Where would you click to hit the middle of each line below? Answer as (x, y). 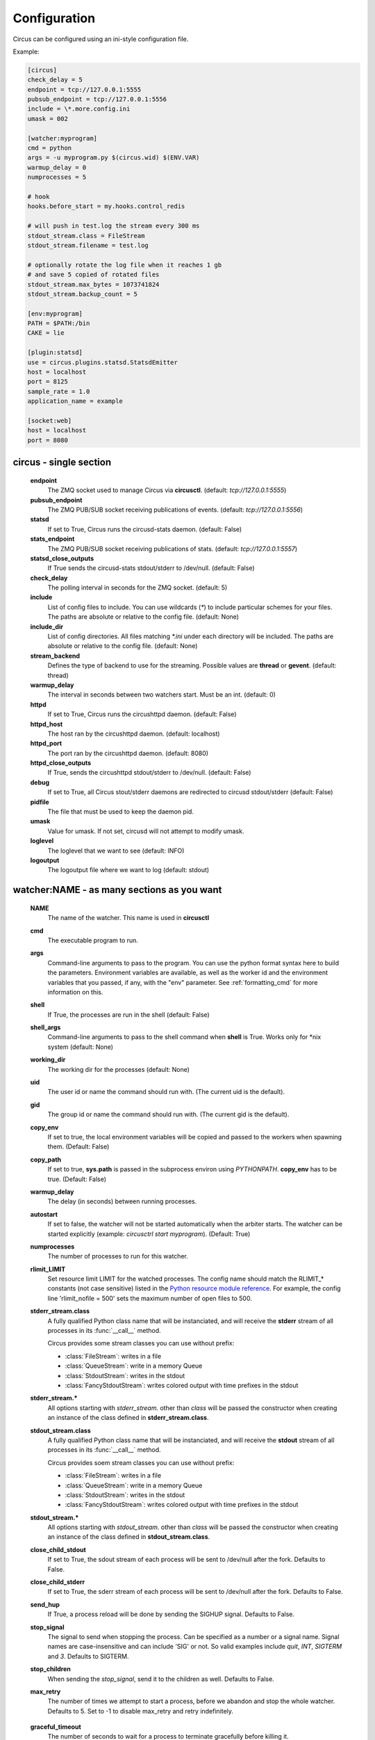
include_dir (47, 626)
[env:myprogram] (55, 314)
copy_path (46, 1160)
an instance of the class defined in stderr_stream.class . (128, 1418)
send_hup (45, 1604)
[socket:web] (50, 420)
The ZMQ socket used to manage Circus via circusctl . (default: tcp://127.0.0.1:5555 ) (167, 490)
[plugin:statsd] (55, 353)
